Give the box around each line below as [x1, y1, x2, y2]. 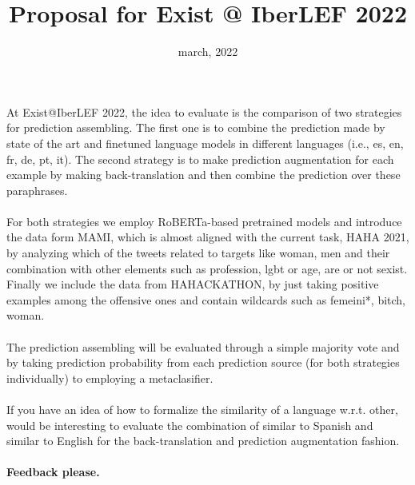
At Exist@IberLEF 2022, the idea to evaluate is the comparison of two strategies [6, 103, 402, 120]
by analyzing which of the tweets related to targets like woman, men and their [6, 244, 390, 261]
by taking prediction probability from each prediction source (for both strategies [6, 354, 400, 371]
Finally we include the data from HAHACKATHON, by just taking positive [6, 276, 379, 292]
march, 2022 [178, 43, 238, 60]
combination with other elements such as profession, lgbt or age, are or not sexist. [6, 260, 408, 276]
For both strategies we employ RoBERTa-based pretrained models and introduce [6, 213, 402, 229]
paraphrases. [6, 181, 68, 198]
